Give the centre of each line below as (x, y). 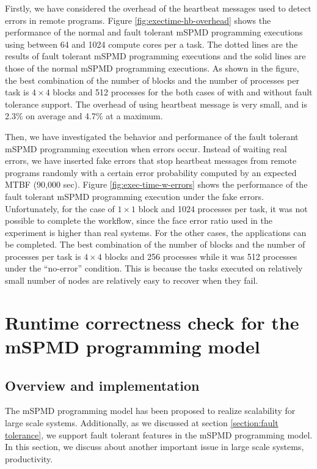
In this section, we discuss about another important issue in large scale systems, (155, 447)
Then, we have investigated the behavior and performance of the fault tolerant (152, 136)
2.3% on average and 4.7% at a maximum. (84, 116)
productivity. (29, 458)
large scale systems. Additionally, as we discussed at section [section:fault (142, 423)
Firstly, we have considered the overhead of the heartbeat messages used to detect (158, 8)
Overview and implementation (102, 385)
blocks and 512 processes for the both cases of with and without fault (183, 92)
